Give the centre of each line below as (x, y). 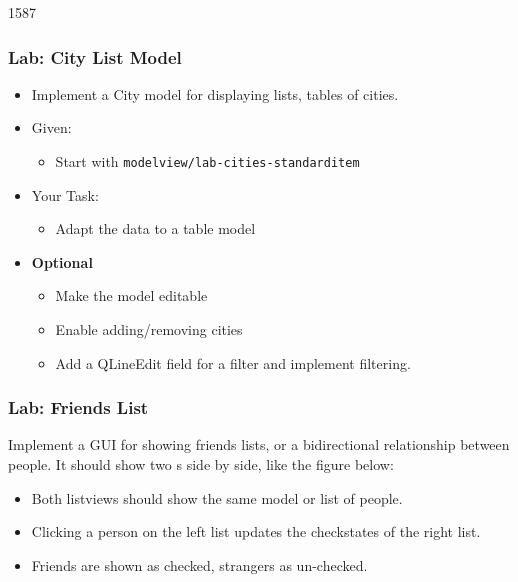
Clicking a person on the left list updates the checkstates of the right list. (256, 531)
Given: (51, 127)
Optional (62, 261)
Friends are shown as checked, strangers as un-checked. (199, 564)
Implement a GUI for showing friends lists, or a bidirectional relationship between (259, 444)
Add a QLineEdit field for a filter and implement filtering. (233, 362)
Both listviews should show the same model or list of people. (217, 497)
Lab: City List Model (95, 56)
